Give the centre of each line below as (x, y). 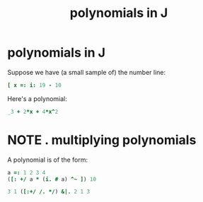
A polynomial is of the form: (48, 160)
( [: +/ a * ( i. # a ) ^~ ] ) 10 (52, 179)
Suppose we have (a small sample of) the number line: (87, 72)
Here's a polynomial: (37, 99)
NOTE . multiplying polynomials (102, 140)
